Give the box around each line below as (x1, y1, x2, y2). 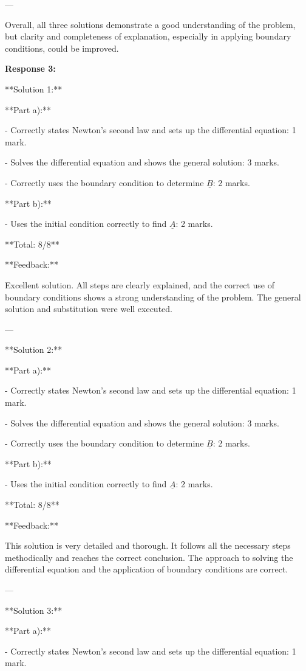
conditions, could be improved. (5, 41, 119, 54)
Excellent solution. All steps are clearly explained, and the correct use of (5, 278, 274, 291)
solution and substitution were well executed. (5, 302, 172, 315)
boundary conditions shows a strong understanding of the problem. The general (5, 290, 301, 303)
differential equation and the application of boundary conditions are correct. (5, 563, 288, 575)
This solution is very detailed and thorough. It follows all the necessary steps (5, 539, 291, 552)
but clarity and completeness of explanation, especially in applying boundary (5, 30, 291, 43)
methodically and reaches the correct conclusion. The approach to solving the (5, 551, 293, 563)
